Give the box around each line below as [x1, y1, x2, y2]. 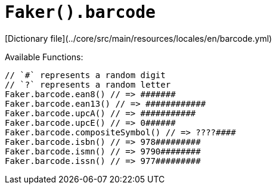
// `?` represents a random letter [5, 79, 171, 89]
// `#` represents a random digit [5, 70, 166, 80]
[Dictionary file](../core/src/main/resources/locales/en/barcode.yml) [5, 33, 272, 44]
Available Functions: [5, 51, 83, 62]
